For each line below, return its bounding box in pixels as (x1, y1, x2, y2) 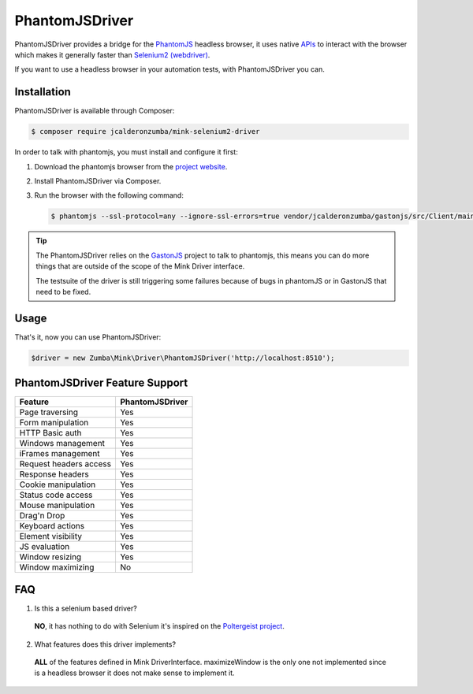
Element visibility (19, 531, 83, 542)
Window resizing (19, 551, 82, 562)
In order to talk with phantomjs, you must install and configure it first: (14, 147, 238, 157)
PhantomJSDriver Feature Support (14, 377, 188, 390)
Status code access (19, 489, 93, 500)
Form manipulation (19, 418, 89, 429)
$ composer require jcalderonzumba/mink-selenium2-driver (31, 127, 260, 136)
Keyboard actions (19, 521, 85, 532)
